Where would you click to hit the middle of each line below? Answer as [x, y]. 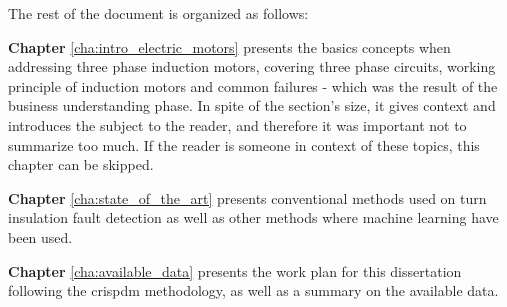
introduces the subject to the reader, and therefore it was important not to [237, 124]
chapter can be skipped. [81, 164]
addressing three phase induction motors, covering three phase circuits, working [252, 66]
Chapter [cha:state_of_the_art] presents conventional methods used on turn [247, 197]
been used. [40, 236]
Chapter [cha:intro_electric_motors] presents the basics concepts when [229, 46]
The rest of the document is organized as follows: [158, 13]
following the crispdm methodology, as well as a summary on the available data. [253, 290]
